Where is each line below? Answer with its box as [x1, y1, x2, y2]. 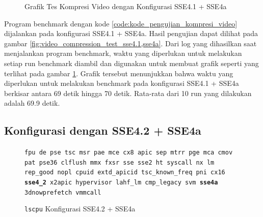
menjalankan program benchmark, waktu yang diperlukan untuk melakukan [4, 48, 242, 58]
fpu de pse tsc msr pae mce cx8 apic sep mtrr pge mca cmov [24, 149, 233, 157]
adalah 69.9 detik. [4, 98, 60, 108]
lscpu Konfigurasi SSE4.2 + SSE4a [24, 203, 136, 214]
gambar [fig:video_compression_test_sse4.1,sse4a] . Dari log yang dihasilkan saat [4, 38, 257, 48]
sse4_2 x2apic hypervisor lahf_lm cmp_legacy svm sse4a [24, 179, 218, 187]
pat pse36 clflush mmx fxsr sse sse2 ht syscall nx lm [24, 159, 215, 166]
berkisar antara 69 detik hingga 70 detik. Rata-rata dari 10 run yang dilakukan [4, 87, 252, 98]
